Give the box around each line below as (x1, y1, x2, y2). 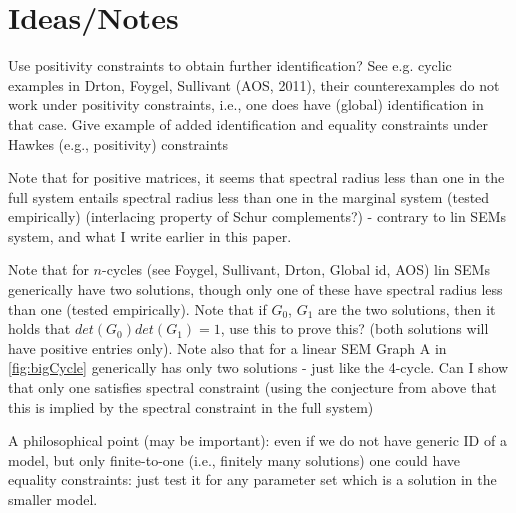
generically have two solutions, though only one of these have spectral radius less (8, 279, 503, 300)
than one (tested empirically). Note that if (8, 298, 267, 319)
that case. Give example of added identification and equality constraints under (8, 113, 488, 134)
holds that (8, 318, 71, 339)
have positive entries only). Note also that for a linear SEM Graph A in (8, 337, 447, 358)
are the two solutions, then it (318, 298, 496, 319)
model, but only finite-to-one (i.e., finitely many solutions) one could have (8, 449, 461, 470)
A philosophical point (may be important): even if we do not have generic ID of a (8, 430, 507, 451)
